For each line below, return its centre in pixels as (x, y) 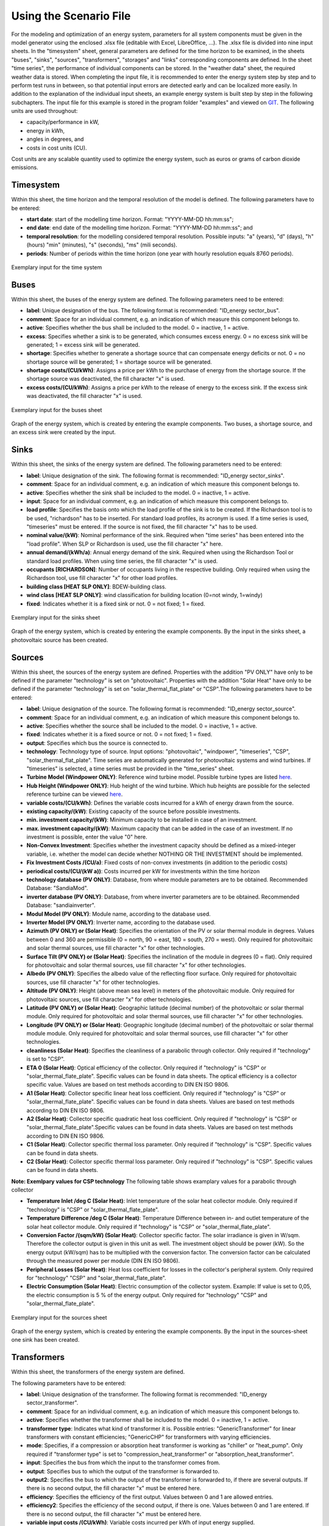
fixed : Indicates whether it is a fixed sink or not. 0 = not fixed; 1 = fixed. (116, 604)
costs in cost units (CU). (57, 148)
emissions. (25, 167)
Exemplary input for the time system (57, 267)
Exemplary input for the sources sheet (59, 1317)
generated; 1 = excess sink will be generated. (83, 344)
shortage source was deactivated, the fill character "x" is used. (106, 379)
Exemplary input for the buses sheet (57, 410)
